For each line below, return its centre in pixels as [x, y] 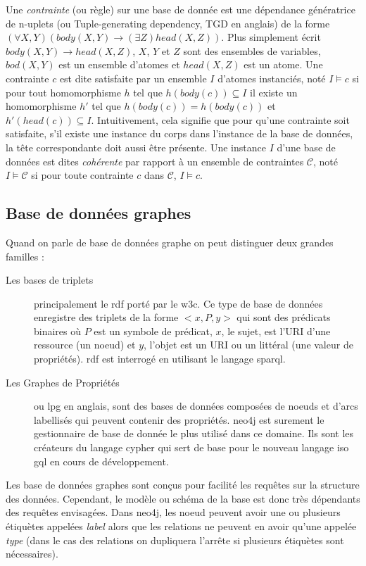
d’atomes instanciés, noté [272, 78]
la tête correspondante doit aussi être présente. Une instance [136, 147]
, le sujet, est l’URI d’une [276, 331]
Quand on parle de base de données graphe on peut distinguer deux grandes [170, 242]
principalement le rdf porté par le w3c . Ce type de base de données [178, 303]
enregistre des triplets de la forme [106, 317]
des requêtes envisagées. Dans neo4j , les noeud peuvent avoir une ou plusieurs [173, 512]
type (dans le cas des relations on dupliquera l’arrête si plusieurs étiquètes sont [175, 540]
